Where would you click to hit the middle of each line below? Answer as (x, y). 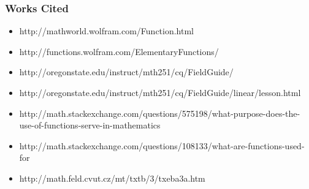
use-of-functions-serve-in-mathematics (90, 125)
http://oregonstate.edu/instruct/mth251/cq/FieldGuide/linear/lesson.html (160, 92)
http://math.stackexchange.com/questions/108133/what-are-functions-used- (162, 145)
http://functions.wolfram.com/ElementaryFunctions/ (119, 51)
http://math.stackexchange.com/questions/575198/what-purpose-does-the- (160, 113)
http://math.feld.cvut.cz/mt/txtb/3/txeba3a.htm (112, 178)
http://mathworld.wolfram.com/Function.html (107, 31)
